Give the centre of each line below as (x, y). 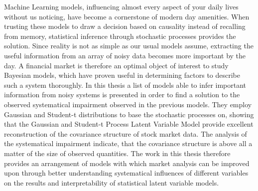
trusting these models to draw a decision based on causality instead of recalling (125, 26)
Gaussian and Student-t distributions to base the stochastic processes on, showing (129, 114)
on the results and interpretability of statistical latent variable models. (112, 182)
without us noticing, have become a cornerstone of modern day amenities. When (127, 16)
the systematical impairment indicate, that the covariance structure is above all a (128, 143)
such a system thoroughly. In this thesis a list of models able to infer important (125, 85)
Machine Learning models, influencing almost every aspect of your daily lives (121, 6)
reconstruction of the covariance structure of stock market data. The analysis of (126, 133)
